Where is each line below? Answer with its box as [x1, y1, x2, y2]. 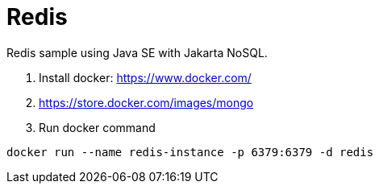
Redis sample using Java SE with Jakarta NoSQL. [6, 45, 268, 60]
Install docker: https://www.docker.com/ [39, 70, 252, 85]
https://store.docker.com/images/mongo [39, 95, 254, 109]
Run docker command [39, 120, 156, 134]
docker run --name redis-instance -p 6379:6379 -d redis [6, 145, 374, 159]
